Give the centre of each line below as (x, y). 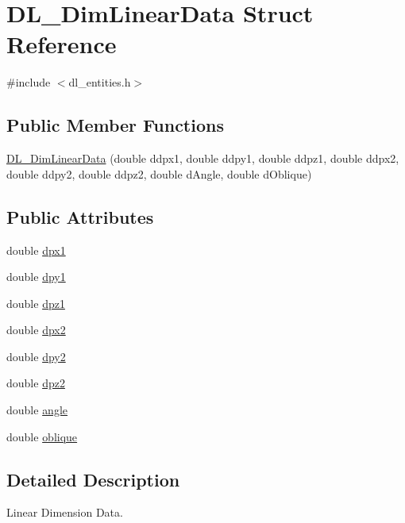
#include (29, 82)
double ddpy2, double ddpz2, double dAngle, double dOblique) (159, 173)
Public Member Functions (115, 125)
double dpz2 (36, 383)
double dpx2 (36, 330)
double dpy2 (36, 356)
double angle (37, 410)
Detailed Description (93, 479)
